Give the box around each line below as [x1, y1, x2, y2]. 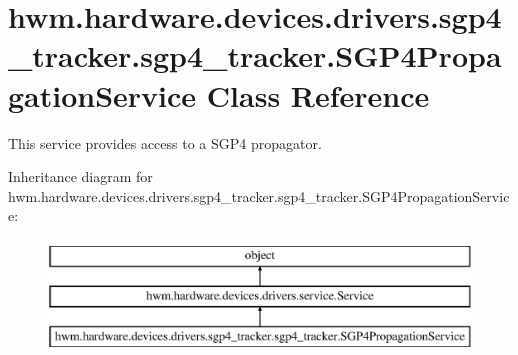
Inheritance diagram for [8, 166, 153, 187]
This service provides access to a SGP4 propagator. [8, 132, 322, 153]
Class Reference [206, 74, 430, 115]
